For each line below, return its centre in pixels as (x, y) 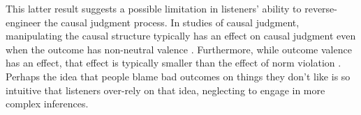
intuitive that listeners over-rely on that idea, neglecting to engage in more (165, 90)
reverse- (321, 8)
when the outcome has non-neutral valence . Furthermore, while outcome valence (179, 49)
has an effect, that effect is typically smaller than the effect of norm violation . (174, 63)
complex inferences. (47, 104)
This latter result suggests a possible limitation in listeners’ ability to (154, 8)
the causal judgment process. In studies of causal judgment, (172, 22)
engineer (23, 22)
